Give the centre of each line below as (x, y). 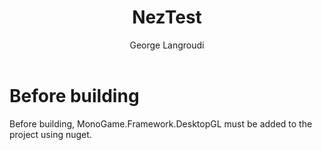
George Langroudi (167, 45)
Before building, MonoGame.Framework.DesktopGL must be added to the (161, 123)
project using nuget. (50, 134)
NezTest (167, 17)
